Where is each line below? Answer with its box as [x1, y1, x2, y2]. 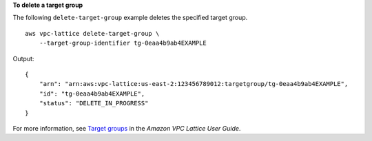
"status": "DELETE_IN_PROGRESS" [39, 100, 149, 107]
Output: [12, 54, 34, 63]
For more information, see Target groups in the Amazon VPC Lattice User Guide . [12, 124, 241, 132]
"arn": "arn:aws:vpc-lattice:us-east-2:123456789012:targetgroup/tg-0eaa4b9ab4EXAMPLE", [39, 80, 349, 88]
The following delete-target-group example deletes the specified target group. [12, 14, 248, 22]
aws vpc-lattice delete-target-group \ [25, 30, 160, 37]
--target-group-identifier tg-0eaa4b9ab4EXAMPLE [39, 39, 207, 47]
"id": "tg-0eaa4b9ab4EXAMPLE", [39, 89, 145, 98]
